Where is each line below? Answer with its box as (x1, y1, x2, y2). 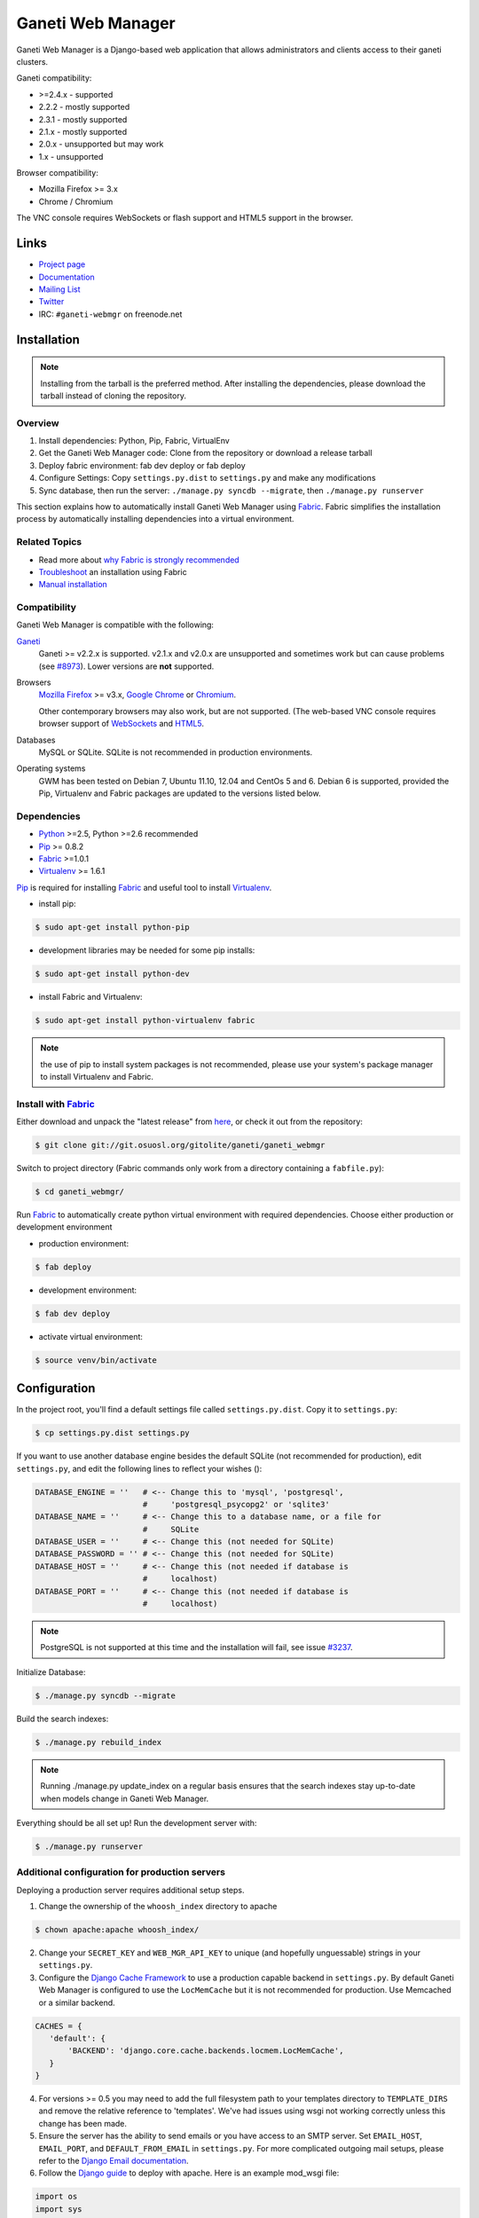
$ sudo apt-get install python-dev (35, 969, 190, 979)
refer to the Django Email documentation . (38, 2156, 190, 2167)
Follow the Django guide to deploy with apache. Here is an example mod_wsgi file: (38, 2167, 340, 2178)
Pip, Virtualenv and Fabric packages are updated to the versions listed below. (38, 788, 321, 798)
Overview (16, 417, 59, 429)
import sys (35, 2204, 82, 2214)
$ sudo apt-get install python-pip (35, 923, 190, 932)
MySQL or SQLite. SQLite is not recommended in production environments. (38, 746, 313, 758)
